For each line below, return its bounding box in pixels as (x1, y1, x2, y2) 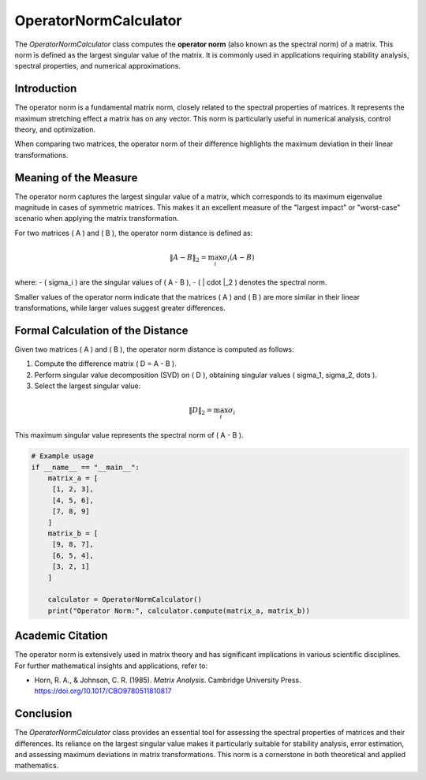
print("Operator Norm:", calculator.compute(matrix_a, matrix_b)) (47, 606, 311, 615)
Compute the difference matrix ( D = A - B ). (34, 359, 177, 368)
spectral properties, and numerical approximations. (14, 62, 181, 71)
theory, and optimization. (14, 125, 96, 134)
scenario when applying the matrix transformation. (14, 214, 179, 223)
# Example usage (31, 452, 95, 461)
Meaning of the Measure (14, 170, 138, 185)
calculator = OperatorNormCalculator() (47, 595, 203, 604)
